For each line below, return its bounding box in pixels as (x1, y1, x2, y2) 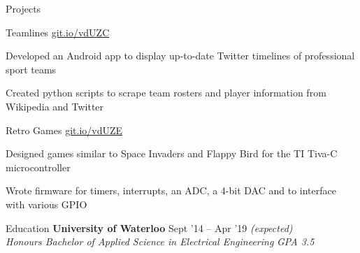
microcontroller (6, 159, 71, 174)
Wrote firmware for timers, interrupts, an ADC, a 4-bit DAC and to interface (6, 183, 336, 198)
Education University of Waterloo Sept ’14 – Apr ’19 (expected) (6, 220, 293, 235)
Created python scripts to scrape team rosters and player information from (6, 85, 326, 100)
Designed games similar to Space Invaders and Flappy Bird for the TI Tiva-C (6, 146, 338, 161)
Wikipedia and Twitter (6, 99, 104, 113)
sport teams (6, 62, 57, 76)
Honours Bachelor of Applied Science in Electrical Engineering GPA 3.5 (6, 234, 315, 249)
